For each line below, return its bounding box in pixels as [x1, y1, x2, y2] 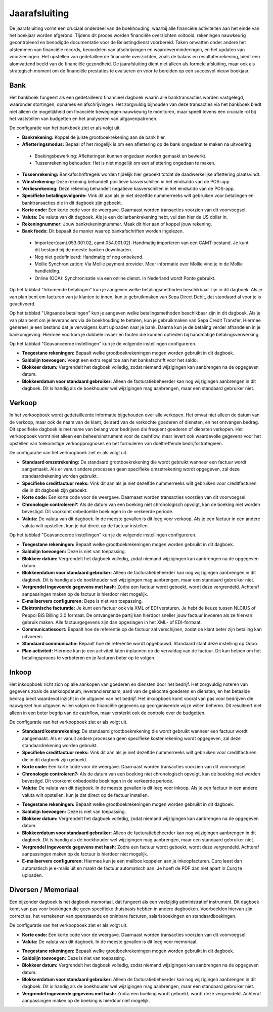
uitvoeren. [22, 633, 43, 639]
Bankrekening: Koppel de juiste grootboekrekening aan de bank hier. [22, 134, 166, 140]
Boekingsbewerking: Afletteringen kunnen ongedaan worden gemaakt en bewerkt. [34, 152, 207, 159]
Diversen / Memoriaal [9, 885, 79, 894]
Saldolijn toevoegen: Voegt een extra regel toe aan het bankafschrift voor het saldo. [22, 357, 198, 363]
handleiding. [34, 268, 61, 274]
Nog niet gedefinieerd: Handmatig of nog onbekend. [34, 254, 144, 260]
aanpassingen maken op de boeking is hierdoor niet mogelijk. [22, 998, 150, 1004]
